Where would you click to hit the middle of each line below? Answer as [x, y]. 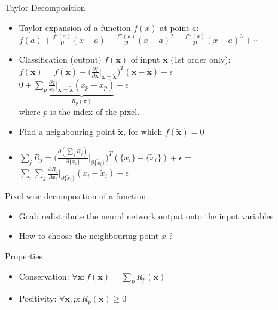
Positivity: [38, 298]
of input [145, 59]
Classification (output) [60, 59]
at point [175, 27]
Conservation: [44, 276]
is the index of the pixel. [95, 111]
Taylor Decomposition [45, 7]
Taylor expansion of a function [75, 27]
